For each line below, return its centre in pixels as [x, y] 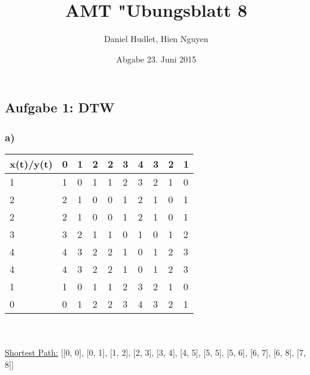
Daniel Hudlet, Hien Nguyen [156, 39]
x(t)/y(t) [31, 163]
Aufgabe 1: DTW [60, 107]
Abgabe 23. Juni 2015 [156, 59]
